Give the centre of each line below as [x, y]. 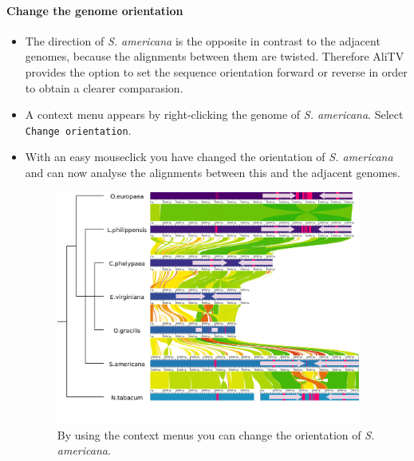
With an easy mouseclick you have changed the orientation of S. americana [209, 157]
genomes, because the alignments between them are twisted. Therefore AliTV [215, 56]
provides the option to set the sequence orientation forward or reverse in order [216, 71]
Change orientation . [78, 130]
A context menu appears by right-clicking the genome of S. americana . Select [214, 114]
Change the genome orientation [95, 10]
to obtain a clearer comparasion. [104, 87]
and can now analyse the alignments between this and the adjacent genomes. [213, 173]
